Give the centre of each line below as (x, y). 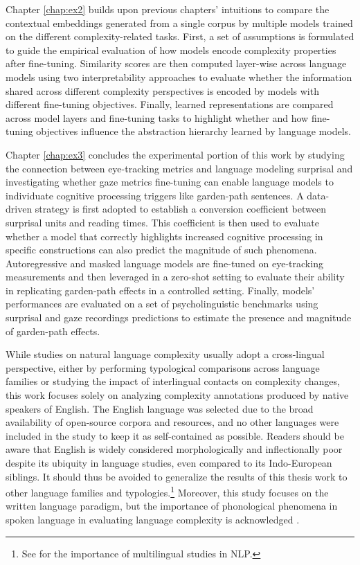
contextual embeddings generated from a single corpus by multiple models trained (179, 23)
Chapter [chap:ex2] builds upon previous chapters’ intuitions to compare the (168, 9)
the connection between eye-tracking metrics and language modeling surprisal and (179, 168)
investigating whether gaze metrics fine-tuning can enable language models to (170, 182)
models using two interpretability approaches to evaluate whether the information (179, 77)
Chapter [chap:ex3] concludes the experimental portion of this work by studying (175, 154)
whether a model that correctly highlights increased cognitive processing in (164, 236)
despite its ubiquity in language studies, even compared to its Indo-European (169, 463)
